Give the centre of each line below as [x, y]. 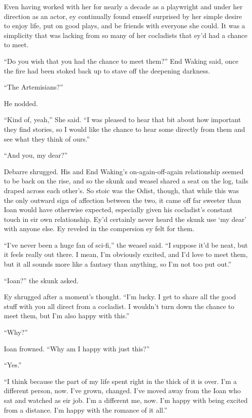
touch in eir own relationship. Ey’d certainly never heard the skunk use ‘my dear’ [125, 219]
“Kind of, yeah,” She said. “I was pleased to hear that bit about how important [123, 119]
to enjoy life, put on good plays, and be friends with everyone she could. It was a [125, 26]
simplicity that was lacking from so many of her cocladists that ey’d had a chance [126, 35]
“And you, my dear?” [36, 155]
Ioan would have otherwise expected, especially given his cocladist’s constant [118, 209]
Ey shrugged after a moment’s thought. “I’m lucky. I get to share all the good [120, 297]
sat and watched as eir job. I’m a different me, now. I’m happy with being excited [126, 400]
